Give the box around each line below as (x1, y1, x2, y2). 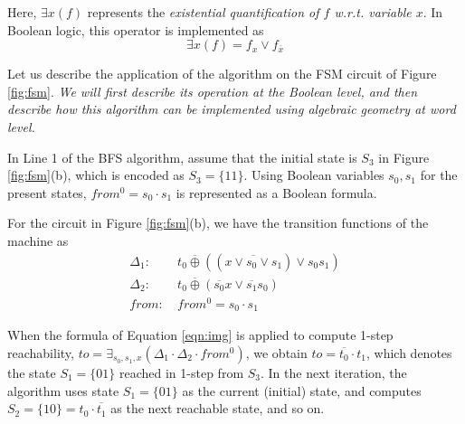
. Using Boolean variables (243, 165, 384, 184)
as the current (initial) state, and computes (182, 381, 422, 400)
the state (7, 363, 56, 382)
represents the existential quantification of (87, 3, 319, 21)
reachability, (7, 343, 74, 362)
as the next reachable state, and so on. (110, 399, 325, 418)
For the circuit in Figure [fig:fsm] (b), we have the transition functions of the (7, 213, 429, 232)
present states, (7, 183, 87, 202)
